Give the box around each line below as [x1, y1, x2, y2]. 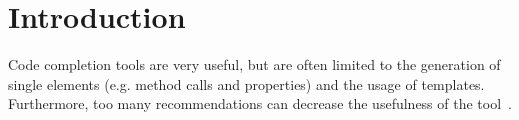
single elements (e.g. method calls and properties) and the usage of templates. [8, 73, 485, 94]
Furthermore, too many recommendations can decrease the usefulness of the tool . [8, 93, 512, 114]
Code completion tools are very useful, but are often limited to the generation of [8, 54, 501, 75]
